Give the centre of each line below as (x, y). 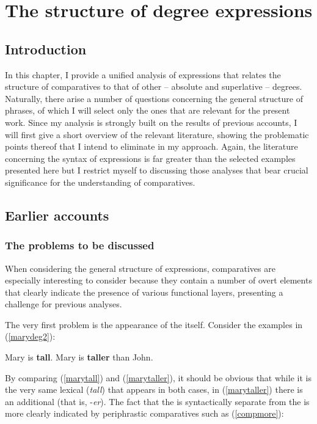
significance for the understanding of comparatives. (100, 182)
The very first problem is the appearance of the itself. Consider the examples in (154, 324)
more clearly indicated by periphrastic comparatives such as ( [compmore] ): (144, 413)
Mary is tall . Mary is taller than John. (79, 357)
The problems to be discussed (80, 245)
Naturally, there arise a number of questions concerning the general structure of (154, 98)
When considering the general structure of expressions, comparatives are (140, 268)
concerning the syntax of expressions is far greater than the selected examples (150, 158)
